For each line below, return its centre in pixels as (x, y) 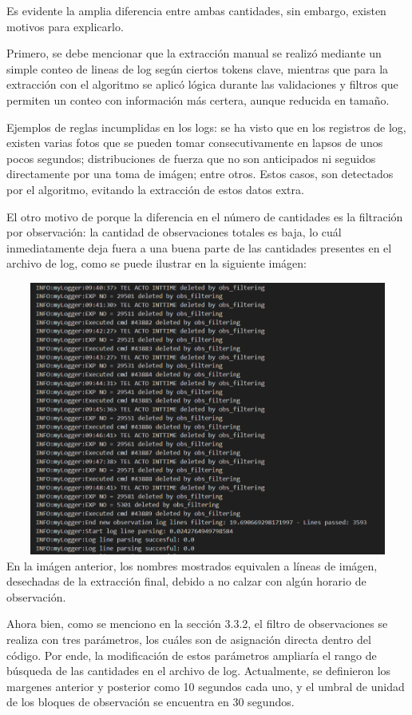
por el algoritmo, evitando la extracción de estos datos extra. (155, 189)
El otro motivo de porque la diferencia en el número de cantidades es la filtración (205, 216)
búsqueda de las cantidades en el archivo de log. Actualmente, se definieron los (199, 671)
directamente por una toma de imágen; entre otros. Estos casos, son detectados (200, 174)
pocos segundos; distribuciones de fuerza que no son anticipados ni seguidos (191, 158)
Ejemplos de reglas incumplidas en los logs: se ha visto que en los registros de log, (206, 127)
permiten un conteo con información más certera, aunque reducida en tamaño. (198, 99)
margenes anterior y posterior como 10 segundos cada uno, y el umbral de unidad (206, 686)
